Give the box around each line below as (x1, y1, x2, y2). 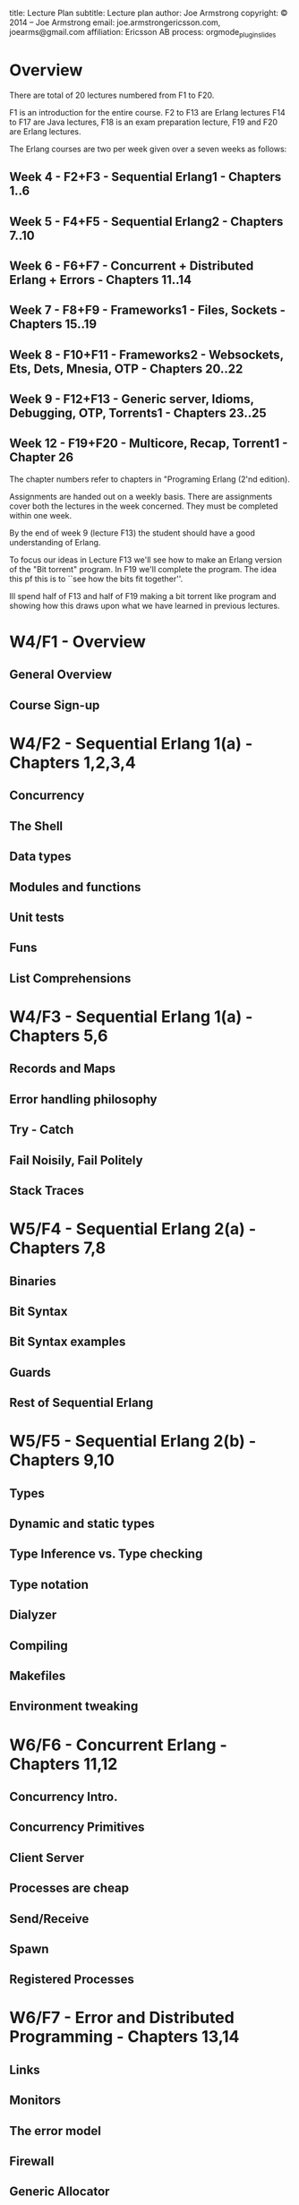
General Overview (9, 667, 113, 682)
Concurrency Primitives (9, 1820, 145, 1835)
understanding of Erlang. (9, 536, 101, 547)
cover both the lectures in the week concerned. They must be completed (9, 501, 278, 511)
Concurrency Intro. (9, 1789, 118, 1804)
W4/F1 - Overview (9, 631, 146, 652)
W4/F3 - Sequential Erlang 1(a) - (9, 1007, 253, 1026)
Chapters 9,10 (9, 1450, 115, 1471)
